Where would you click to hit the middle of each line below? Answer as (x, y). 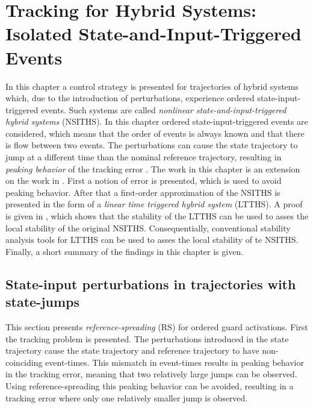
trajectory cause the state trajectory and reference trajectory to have (132, 350)
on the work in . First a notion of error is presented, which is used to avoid (144, 180)
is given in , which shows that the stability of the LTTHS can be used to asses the (157, 216)
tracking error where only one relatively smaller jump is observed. (127, 397)
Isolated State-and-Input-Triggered (153, 33)
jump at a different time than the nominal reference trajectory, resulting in (144, 157)
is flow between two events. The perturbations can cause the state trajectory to (152, 145)
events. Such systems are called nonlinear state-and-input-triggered (164, 109)
